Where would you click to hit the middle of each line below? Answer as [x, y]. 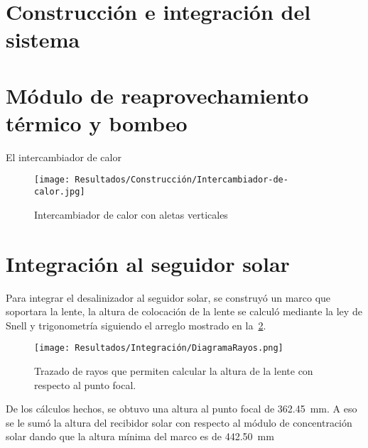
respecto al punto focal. [85, 384]
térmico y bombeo [97, 122]
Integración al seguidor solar [148, 263]
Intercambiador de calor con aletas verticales [131, 214]
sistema [43, 39]
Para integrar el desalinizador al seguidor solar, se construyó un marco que [168, 297]
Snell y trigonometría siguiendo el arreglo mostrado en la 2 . [136, 325]
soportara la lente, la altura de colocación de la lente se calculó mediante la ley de [184, 311]
